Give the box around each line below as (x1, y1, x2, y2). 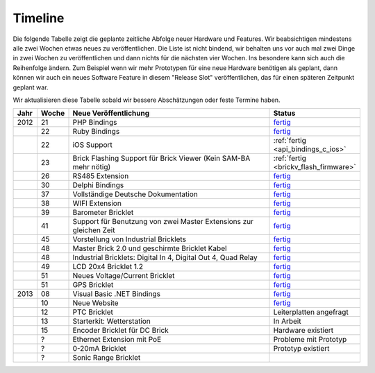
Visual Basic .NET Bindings (72, 289, 161, 299)
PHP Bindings (72, 118, 117, 128)
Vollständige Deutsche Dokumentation (72, 189, 198, 199)
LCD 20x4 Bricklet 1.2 (72, 262, 144, 272)
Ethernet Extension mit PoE (72, 335, 162, 345)
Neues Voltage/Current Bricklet (72, 271, 175, 281)
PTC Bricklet (72, 307, 114, 317)
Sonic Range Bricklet (72, 353, 141, 363)
